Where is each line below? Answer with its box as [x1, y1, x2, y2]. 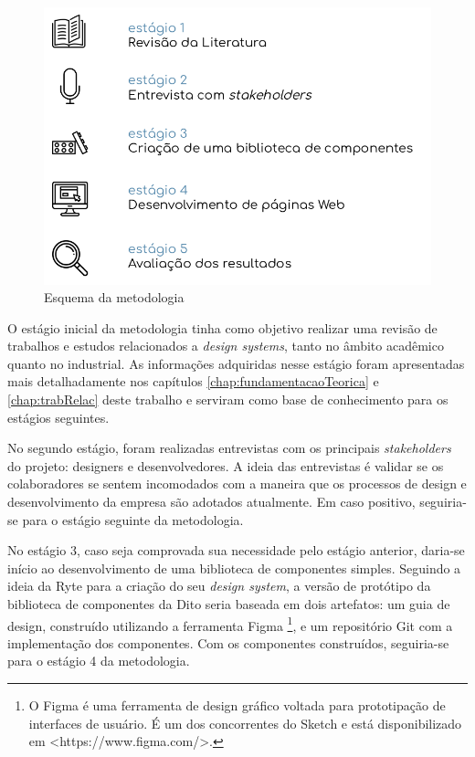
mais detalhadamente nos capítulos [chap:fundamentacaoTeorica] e [7, 372, 379, 391]
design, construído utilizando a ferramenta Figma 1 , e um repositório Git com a [7, 613, 453, 635]
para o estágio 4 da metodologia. [7, 651, 190, 670]
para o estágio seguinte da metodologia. [22, 510, 244, 529]
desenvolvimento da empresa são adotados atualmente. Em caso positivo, [7, 492, 416, 511]
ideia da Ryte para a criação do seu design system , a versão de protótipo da [7, 576, 431, 595]
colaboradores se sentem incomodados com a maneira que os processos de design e [7, 474, 467, 493]
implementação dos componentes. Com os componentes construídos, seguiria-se [7, 633, 449, 652]
